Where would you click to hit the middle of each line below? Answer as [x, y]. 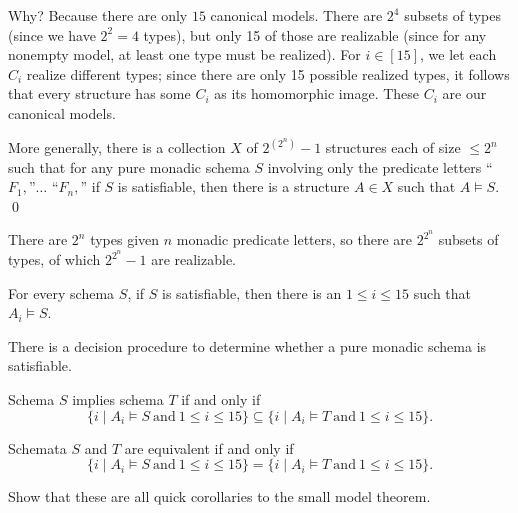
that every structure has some [99, 93]
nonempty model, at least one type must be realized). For [184, 54]
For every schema [61, 292]
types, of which [54, 259]
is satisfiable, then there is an [252, 292]
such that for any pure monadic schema [129, 166]
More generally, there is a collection [117, 147]
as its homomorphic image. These [317, 93]
